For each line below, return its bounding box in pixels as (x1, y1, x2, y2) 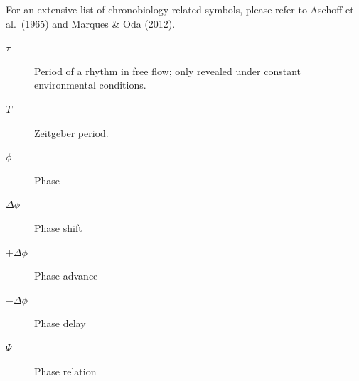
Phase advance (34, 268, 98, 283)
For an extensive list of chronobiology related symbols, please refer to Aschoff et (6, 2, 354, 16)
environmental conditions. (34, 77, 146, 92)
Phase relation (34, 363, 97, 378)
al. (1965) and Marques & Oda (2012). (6, 16, 176, 31)
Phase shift (34, 220, 82, 235)
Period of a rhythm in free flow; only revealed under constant (34, 63, 301, 78)
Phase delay (34, 316, 86, 331)
